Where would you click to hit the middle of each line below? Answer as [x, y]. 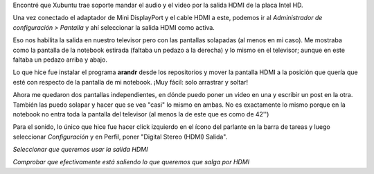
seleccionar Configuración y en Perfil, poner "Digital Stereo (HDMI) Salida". [120, 137]
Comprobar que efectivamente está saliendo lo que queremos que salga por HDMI [131, 162]
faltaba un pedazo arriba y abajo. [60, 60]
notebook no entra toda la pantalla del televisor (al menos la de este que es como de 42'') [141, 114]
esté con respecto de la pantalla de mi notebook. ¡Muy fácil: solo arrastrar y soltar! [131, 82]
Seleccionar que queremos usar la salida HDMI [80, 150]
